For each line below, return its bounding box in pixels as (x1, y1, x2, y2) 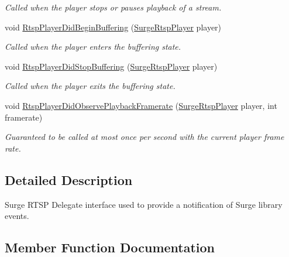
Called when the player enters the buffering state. (5, 40, 181, 53)
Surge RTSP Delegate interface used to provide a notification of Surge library (5, 198, 283, 210)
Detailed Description (5, 170, 133, 189)
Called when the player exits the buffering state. (5, 80, 176, 92)
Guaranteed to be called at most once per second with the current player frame (5, 131, 284, 143)
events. (5, 210, 29, 222)
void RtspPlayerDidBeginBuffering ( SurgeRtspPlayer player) (5, 20, 222, 33)
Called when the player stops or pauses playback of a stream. (5, 1, 222, 13)
